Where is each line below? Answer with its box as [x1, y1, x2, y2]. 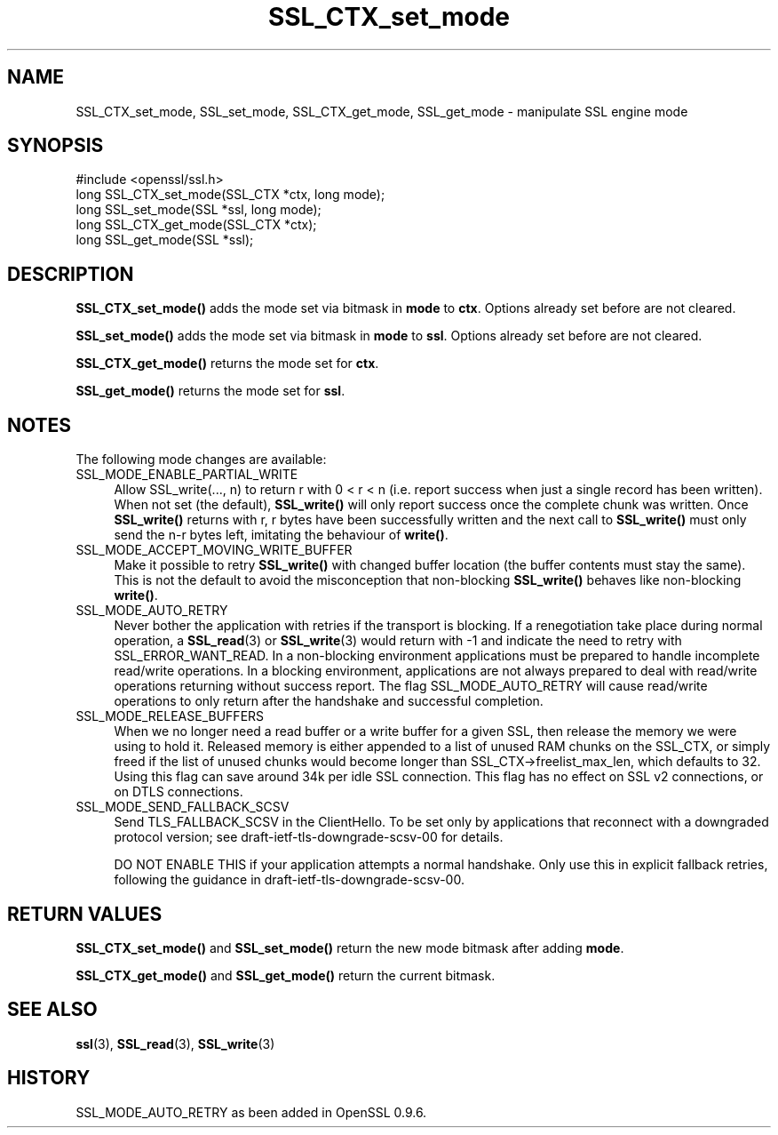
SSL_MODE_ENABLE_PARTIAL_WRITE [75, 467, 298, 483]
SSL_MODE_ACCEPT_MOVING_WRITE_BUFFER [75, 542, 353, 558]
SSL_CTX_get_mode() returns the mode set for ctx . [75, 356, 379, 372]
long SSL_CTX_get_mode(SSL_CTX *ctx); [75, 217, 317, 233]
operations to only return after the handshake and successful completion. [114, 693, 544, 709]
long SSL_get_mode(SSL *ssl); [75, 232, 254, 248]
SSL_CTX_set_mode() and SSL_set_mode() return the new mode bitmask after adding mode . [75, 939, 624, 955]
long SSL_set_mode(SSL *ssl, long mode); [75, 202, 322, 218]
